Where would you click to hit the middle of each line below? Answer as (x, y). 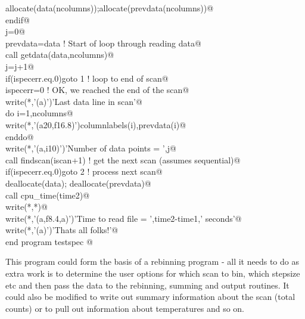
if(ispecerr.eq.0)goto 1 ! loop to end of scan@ (87, 78)
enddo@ (20, 136)
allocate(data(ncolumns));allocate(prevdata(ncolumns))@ (110, 8)
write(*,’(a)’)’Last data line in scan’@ (74, 101)
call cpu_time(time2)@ (48, 195)
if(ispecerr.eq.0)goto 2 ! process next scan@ (84, 171)
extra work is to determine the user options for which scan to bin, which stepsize (153, 273)
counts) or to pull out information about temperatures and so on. (125, 308)
